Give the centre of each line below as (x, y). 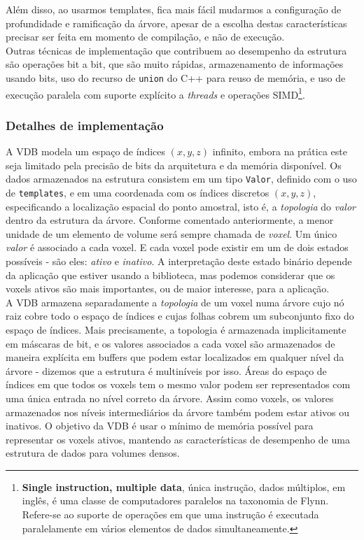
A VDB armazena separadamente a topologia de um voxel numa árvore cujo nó (175, 302)
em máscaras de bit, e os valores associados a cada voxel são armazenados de (170, 343)
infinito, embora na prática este (280, 151)
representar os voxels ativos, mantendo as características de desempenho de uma (178, 439)
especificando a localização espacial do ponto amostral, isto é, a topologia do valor (181, 206)
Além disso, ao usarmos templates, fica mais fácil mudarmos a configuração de (174, 9)
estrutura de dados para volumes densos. (93, 453)
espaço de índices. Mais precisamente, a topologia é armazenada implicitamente (176, 329)
